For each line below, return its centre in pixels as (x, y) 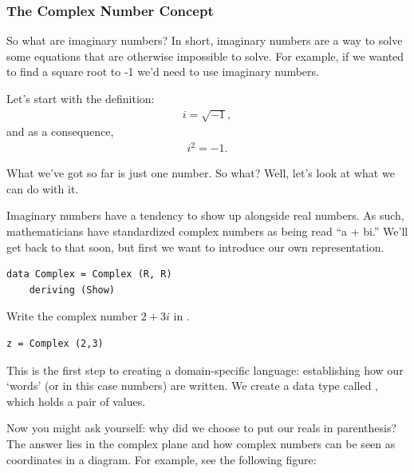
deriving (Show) (72, 290)
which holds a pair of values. (76, 401)
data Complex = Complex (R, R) (89, 274)
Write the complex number (72, 316)
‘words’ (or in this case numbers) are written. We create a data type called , (193, 386)
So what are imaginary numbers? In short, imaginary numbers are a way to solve (205, 40)
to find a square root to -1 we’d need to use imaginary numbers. (163, 72)
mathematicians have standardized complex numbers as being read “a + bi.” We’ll (207, 231)
